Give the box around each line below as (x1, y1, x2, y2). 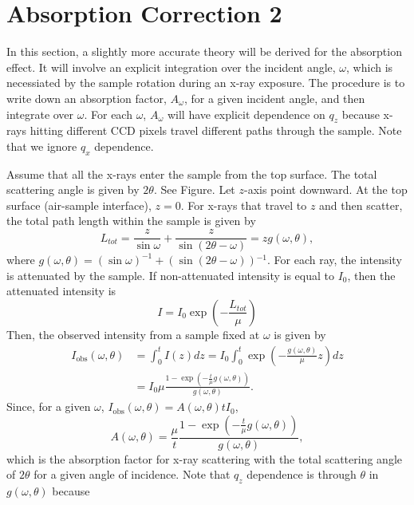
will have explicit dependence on (167, 105, 325, 122)
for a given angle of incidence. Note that (34, 466, 231, 483)
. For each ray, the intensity (267, 251, 402, 268)
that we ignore (6, 137, 77, 154)
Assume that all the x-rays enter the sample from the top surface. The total (6, 165, 377, 182)
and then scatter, (319, 196, 403, 213)
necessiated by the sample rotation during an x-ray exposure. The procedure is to (6, 74, 405, 91)
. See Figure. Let (153, 181, 235, 198)
